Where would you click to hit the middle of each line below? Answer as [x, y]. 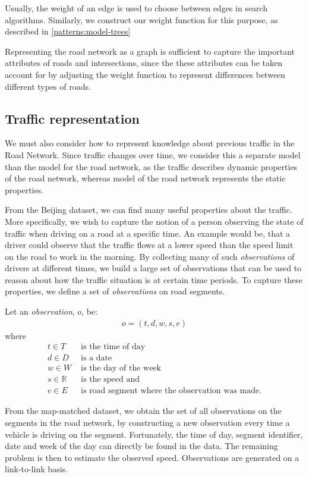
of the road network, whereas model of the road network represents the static [145, 178]
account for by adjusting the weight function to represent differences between [145, 74]
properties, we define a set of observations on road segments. [115, 291]
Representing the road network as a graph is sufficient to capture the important [150, 51]
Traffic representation [72, 118]
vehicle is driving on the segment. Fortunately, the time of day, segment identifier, [154, 434]
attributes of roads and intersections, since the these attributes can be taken [144, 63]
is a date [97, 358]
